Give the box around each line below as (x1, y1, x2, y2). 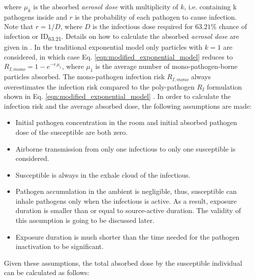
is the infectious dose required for (93, 21, 193, 31)
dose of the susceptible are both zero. (15, 126, 128, 137)
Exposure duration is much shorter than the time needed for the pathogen (15, 231, 240, 242)
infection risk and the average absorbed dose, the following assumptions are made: (4, 100, 252, 111)
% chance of (211, 21, 247, 31)
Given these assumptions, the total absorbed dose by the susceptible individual (4, 257, 242, 268)
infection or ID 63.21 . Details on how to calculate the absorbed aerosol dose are (4, 31, 239, 42)
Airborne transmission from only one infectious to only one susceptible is (15, 143, 236, 154)
